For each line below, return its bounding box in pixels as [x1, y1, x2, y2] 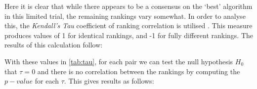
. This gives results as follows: [64, 76, 154, 86]
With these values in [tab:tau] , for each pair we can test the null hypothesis [4, 56, 233, 66]
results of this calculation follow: [4, 40, 103, 50]
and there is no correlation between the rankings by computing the [37, 66, 240, 76]
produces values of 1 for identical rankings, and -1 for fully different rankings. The [4, 30, 254, 40]
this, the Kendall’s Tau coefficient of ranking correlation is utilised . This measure [4, 20, 253, 31]
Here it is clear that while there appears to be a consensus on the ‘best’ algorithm [4, 1, 253, 11]
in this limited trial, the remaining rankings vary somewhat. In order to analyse [4, 10, 246, 21]
